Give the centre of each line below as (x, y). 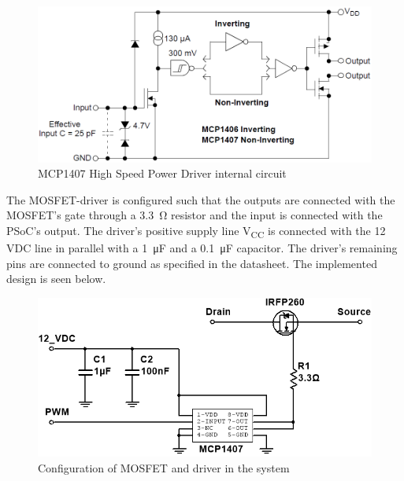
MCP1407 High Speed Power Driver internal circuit (162, 173)
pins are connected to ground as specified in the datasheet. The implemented (192, 263)
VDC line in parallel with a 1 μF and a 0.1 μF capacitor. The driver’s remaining (202, 248)
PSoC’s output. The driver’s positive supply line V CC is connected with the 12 (196, 231)
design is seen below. (56, 279)
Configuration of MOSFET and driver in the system (164, 468)
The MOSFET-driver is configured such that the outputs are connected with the (201, 199)
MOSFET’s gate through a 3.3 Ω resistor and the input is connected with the (195, 215)
